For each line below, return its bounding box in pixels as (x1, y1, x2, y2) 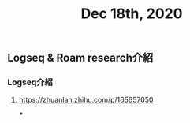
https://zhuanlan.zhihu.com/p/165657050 (18, 95, 154, 105)
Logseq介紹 (7, 76, 53, 88)
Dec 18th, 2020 (80, 5, 183, 23)
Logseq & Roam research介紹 (7, 51, 154, 65)
